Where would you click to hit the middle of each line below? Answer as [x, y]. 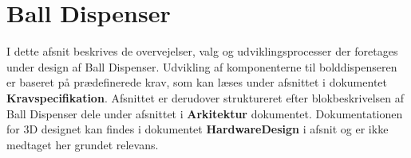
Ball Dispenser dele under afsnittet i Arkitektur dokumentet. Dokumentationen [205, 113]
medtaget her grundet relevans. [83, 144]
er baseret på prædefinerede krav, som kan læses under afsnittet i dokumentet [197, 82]
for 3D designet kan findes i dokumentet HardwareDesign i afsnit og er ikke [198, 129]
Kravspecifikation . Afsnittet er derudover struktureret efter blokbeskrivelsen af [205, 97]
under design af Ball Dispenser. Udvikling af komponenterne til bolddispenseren [202, 66]
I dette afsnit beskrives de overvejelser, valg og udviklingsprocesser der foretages [202, 51]
